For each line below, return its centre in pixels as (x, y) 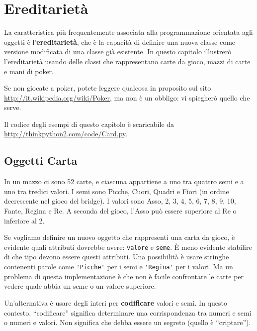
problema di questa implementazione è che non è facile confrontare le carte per (124, 276)
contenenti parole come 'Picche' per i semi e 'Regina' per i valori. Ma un (119, 267)
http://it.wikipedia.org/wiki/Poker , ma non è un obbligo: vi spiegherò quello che (127, 97)
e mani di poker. (29, 71)
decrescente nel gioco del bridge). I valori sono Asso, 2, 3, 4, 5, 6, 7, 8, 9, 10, (120, 201)
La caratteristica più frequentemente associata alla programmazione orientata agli (128, 32)
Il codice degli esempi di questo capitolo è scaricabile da (89, 124)
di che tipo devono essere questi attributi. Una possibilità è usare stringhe (117, 257)
